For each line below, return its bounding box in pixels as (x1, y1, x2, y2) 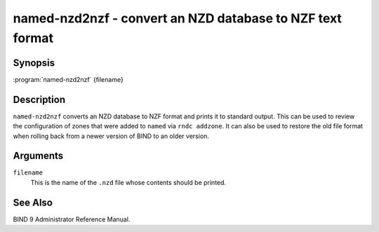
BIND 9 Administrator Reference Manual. (13, 214, 131, 224)
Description (13, 93, 66, 105)
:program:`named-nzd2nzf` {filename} (13, 75, 124, 83)
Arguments (13, 150, 64, 162)
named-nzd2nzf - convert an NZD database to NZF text (13, 11, 342, 26)
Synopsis (13, 57, 55, 69)
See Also (13, 196, 53, 208)
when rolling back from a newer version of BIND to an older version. (13, 132, 210, 140)
